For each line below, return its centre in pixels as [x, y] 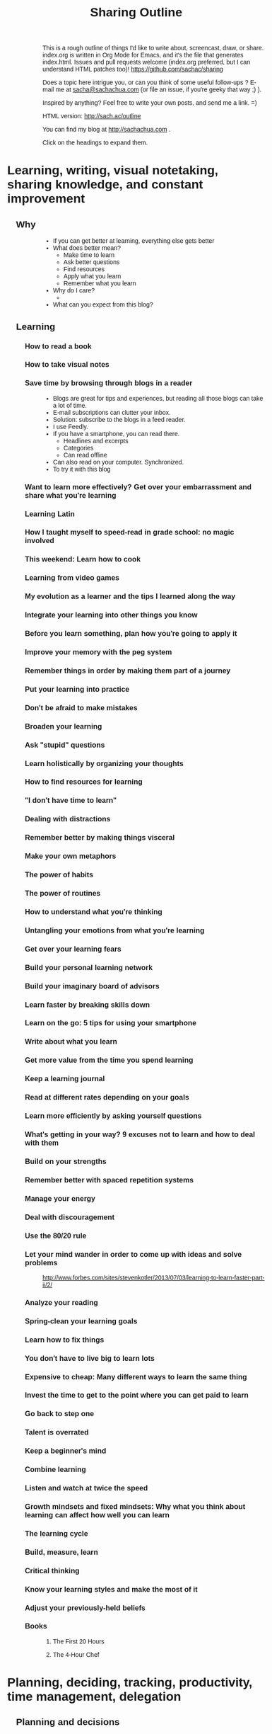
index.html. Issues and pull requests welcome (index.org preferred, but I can [147, 62]
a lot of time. [70, 405]
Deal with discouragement [70, 1217]
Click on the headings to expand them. [95, 143]
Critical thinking [52, 1570]
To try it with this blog [82, 469]
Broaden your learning [64, 726]
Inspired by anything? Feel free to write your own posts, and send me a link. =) [150, 103]
